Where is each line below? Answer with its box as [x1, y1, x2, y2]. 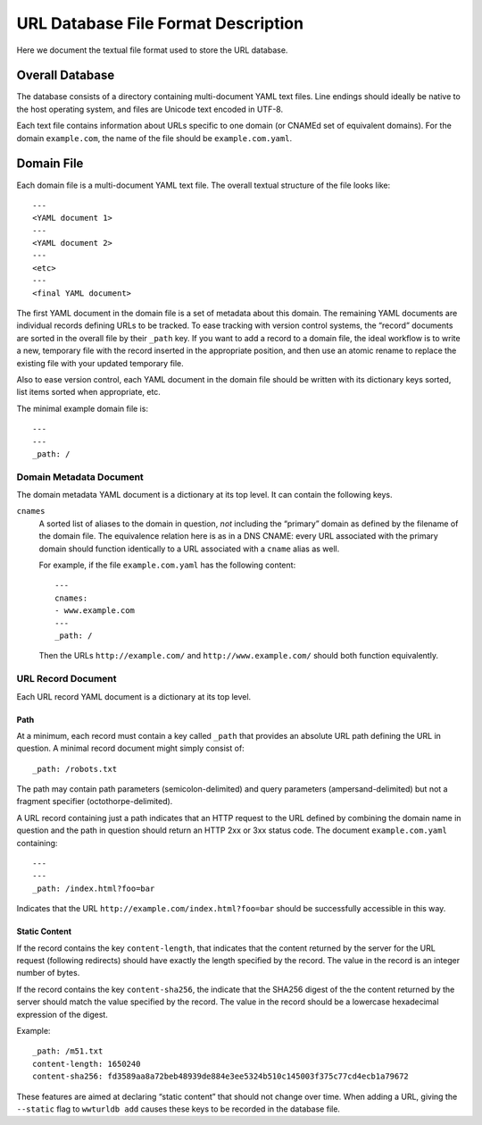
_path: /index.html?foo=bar [32, 883, 155, 894]
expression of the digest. [16, 1009, 109, 1020]
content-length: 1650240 [32, 1059, 141, 1069]
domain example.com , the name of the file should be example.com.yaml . [16, 132, 293, 143]
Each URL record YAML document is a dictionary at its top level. [16, 691, 252, 701]
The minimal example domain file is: [16, 403, 149, 414]
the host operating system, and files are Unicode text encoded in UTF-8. [16, 104, 284, 114]
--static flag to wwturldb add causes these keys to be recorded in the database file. [16, 1104, 341, 1114]
